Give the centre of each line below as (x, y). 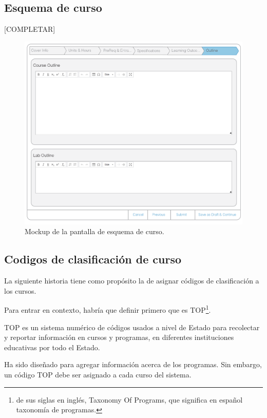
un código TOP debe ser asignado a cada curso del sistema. (98, 375)
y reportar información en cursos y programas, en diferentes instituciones (119, 337)
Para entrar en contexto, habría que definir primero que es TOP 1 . (108, 309)
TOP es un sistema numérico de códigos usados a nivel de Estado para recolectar (132, 327)
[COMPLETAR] (30, 29)
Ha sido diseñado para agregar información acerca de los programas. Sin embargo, (133, 364)
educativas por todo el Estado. (52, 347)
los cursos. (20, 290)
